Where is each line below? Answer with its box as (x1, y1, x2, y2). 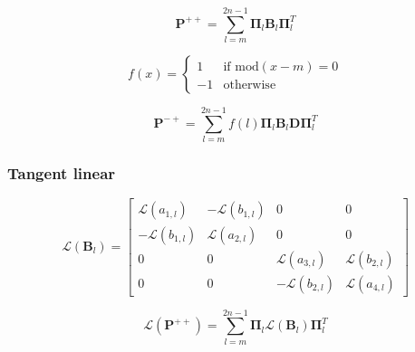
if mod (223, 61, 259, 74)
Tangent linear (7, 162, 116, 185)
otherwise (223, 79, 276, 92)
